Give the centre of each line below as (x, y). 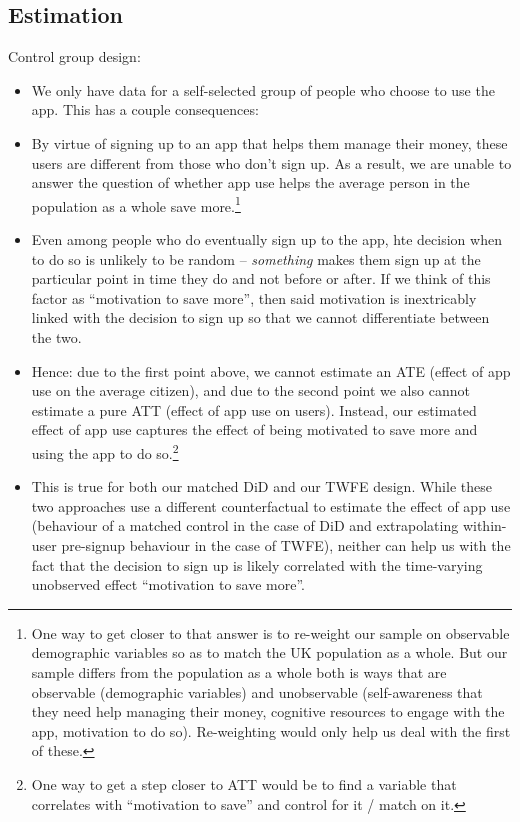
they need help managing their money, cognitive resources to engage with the (268, 711)
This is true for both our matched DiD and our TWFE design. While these (261, 486)
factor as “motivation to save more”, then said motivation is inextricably (254, 297)
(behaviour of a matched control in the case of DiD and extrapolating (245, 525)
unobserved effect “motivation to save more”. (168, 584)
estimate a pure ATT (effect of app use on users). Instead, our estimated (254, 409)
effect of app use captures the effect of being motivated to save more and (254, 429)
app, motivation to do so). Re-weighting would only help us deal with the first (271, 730)
